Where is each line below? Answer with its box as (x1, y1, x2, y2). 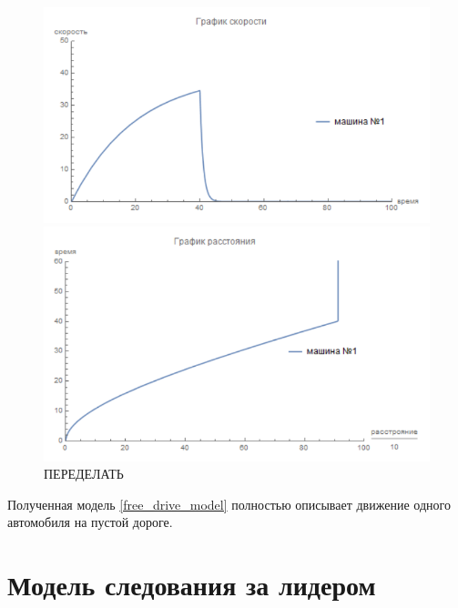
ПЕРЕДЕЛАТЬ (44, 464, 124, 483)
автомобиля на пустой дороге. (7, 512, 173, 532)
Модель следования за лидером (7, 566, 376, 603)
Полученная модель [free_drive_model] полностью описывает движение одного (7, 494, 451, 513)
